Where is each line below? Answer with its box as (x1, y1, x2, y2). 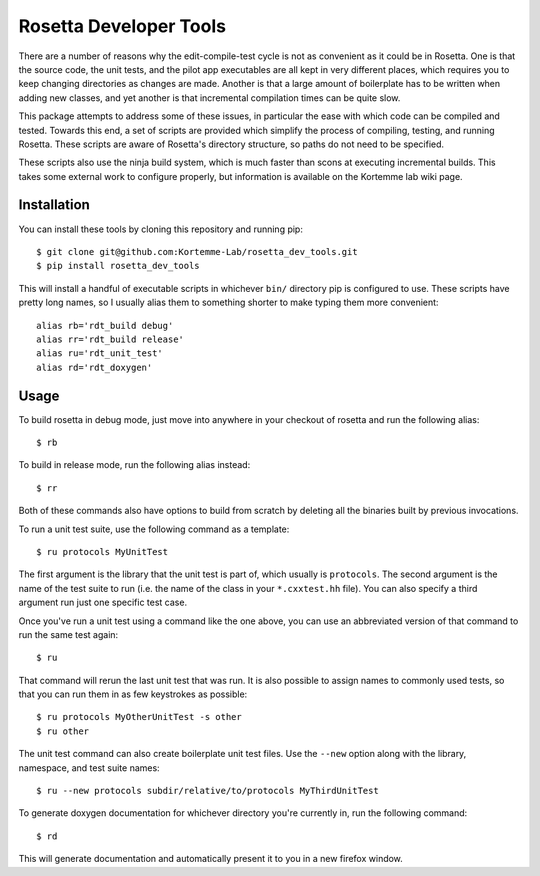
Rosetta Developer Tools (18, 15, 227, 37)
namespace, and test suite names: (18, 761, 160, 774)
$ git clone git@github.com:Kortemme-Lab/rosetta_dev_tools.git (36, 246, 359, 257)
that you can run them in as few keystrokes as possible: (18, 688, 248, 700)
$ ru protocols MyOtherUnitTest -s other (36, 711, 242, 723)
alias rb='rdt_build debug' (36, 320, 174, 331)
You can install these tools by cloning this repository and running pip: (18, 223, 304, 235)
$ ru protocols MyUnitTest (36, 546, 169, 557)
